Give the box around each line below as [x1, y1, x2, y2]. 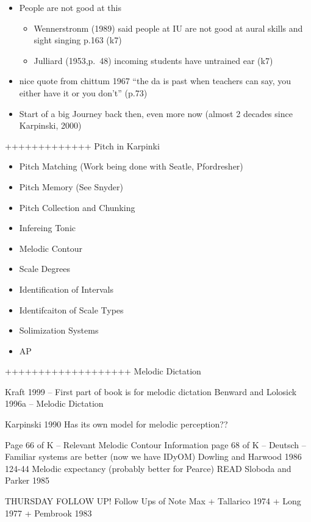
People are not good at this [19, 1, 121, 13]
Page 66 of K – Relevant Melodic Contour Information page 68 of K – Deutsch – [5, 438, 306, 451]
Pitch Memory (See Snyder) [19, 180, 124, 193]
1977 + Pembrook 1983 [5, 506, 92, 519]
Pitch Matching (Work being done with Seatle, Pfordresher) [19, 160, 243, 173]
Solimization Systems [19, 324, 99, 337]
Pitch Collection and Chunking [19, 201, 135, 213]
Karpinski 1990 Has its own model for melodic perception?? [5, 418, 228, 431]
